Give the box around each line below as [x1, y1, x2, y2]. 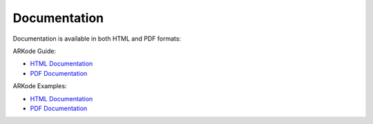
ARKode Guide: [12, 47, 57, 55]
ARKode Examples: [12, 82, 67, 90]
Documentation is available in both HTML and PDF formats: [12, 34, 182, 43]
